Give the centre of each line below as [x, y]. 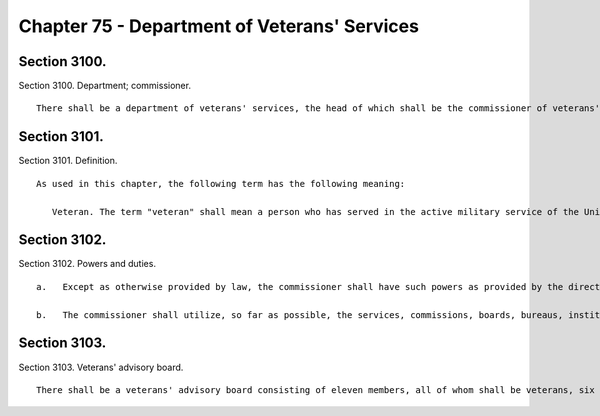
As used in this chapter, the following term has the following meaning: [221, 183]
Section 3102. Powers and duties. [87, 264]
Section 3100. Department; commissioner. [105, 86]
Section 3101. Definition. [68, 161]
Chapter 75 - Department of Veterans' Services [219, 26]
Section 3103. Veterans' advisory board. [101, 367]
